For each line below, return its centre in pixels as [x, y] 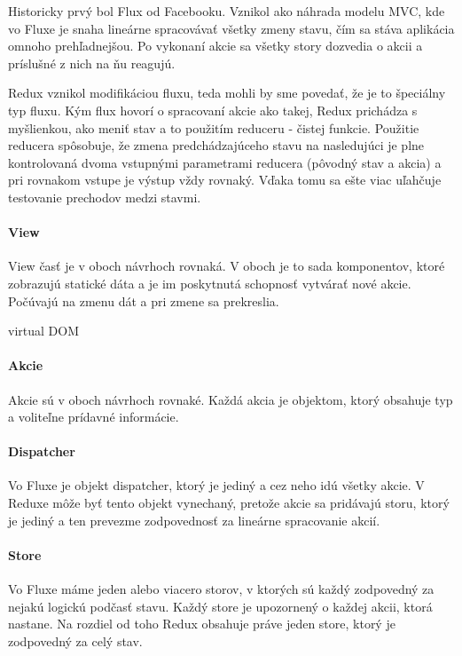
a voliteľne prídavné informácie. [94, 417]
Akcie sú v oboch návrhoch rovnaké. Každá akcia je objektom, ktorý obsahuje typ [231, 399]
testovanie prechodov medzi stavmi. [105, 197]
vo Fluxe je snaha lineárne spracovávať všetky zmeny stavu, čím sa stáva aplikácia [231, 28]
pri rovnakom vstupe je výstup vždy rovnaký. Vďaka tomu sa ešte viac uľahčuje [225, 180]
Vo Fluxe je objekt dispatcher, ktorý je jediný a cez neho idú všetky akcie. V [216, 485]
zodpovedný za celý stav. [75, 640]
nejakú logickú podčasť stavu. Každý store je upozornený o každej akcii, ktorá [220, 606]
